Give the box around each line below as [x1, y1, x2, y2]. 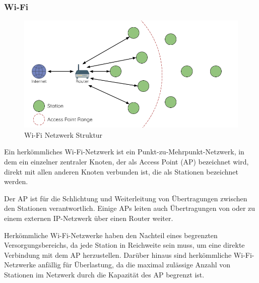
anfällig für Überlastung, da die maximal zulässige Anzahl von [38, 259, 231, 270]
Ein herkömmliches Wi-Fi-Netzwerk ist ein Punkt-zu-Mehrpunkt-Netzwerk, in [4, 146, 244, 157]
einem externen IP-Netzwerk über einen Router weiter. [4, 212, 173, 223]
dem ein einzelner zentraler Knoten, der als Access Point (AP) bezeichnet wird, [4, 156, 249, 166]
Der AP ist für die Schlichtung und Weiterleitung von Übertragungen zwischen [4, 193, 247, 203]
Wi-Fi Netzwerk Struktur [24, 129, 103, 140]
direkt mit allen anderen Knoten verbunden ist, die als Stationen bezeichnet [4, 166, 239, 177]
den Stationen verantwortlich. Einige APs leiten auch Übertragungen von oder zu [4, 203, 255, 213]
